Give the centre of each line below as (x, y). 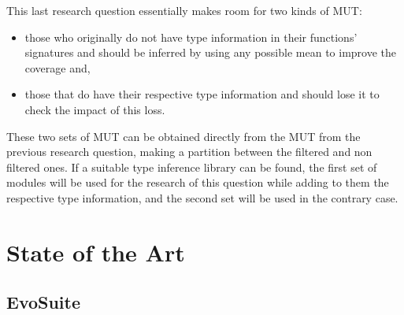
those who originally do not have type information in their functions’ (191, 37)
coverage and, (57, 67)
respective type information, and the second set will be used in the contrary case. (202, 197)
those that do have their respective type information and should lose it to (202, 94)
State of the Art (96, 252)
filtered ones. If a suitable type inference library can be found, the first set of (192, 167)
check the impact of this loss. (95, 109)
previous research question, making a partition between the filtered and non (189, 152)
